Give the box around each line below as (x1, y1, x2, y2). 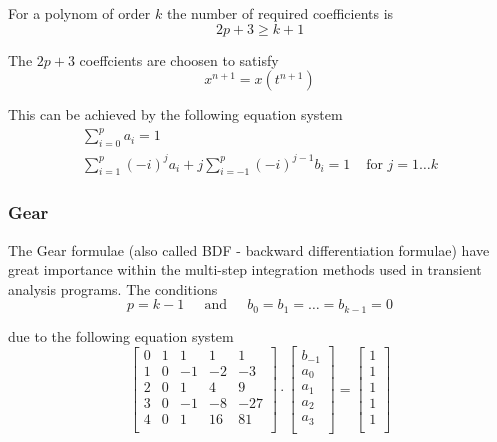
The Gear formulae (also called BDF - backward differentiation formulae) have (8, 239, 490, 260)
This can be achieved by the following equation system (8, 104, 343, 125)
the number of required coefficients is (166, 3, 394, 23)
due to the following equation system (8, 325, 234, 346)
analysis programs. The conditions (8, 278, 218, 299)
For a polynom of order (8, 3, 151, 23)
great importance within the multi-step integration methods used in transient (8, 259, 482, 280)
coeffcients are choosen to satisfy (79, 49, 279, 70)
